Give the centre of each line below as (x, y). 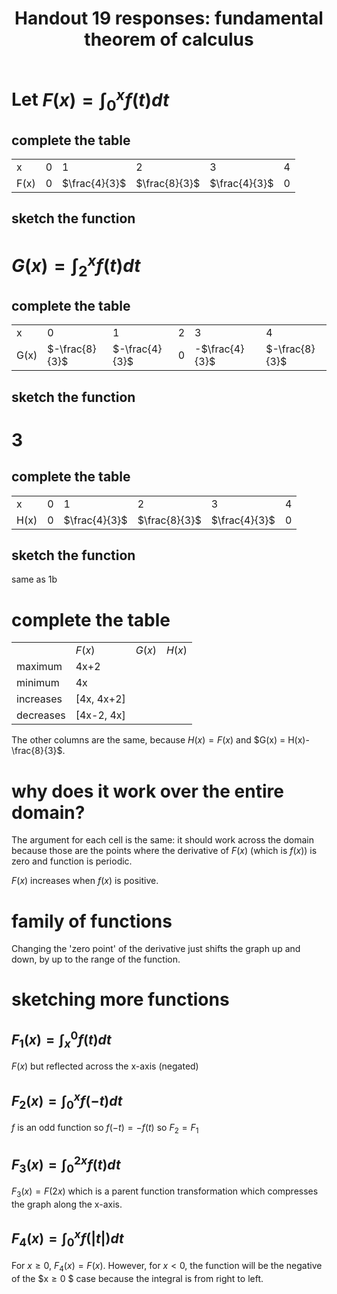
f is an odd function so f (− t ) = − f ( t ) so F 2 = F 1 (105, 1129)
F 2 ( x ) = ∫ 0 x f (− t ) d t (67, 1100)
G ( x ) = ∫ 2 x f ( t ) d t (76, 265)
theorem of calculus (169, 39)
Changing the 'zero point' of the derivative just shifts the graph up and (156, 949)
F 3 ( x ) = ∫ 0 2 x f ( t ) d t (66, 1164)
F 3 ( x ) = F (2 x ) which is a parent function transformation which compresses (165, 1192)
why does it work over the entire (147, 791)
